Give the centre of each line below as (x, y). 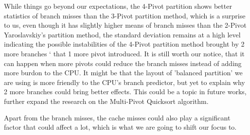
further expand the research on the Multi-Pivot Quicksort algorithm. (106, 101)
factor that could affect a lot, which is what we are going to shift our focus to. (120, 127)
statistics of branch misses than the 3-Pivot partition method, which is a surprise (125, 15)
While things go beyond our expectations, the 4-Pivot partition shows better (118, 6)
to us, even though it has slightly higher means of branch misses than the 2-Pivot (125, 25)
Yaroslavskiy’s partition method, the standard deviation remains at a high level (122, 34)
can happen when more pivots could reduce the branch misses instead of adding (123, 63)
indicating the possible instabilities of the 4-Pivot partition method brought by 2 (124, 44)
